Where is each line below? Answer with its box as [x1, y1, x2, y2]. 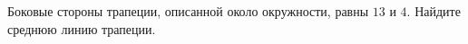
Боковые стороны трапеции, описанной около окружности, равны [7, 2, 369, 20]
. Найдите [406, 2, 461, 20]
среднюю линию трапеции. [7, 19, 156, 38]
